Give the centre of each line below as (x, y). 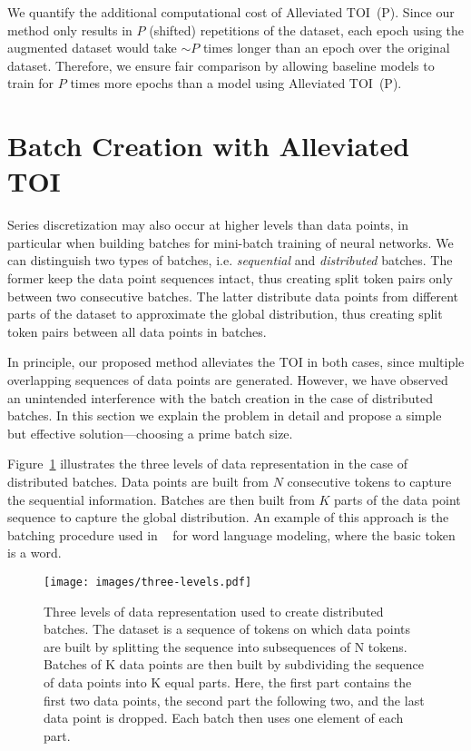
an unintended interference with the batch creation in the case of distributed (220, 397)
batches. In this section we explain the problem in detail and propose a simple (225, 415)
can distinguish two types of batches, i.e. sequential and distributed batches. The (230, 260)
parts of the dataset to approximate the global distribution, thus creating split (225, 314)
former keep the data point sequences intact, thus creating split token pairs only (230, 278)
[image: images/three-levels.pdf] (148, 582)
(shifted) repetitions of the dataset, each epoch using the (307, 30)
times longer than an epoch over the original (326, 48)
